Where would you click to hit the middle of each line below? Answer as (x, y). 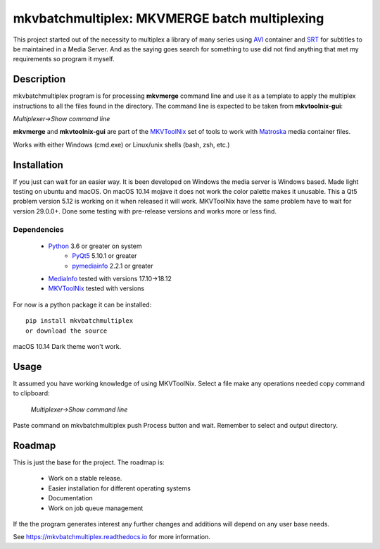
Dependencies (39, 229)
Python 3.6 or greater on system (95, 246)
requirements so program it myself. (64, 59)
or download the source (66, 331)
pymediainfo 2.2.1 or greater (113, 266)
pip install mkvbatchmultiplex (80, 321)
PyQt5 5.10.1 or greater (104, 256)
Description (39, 79)
